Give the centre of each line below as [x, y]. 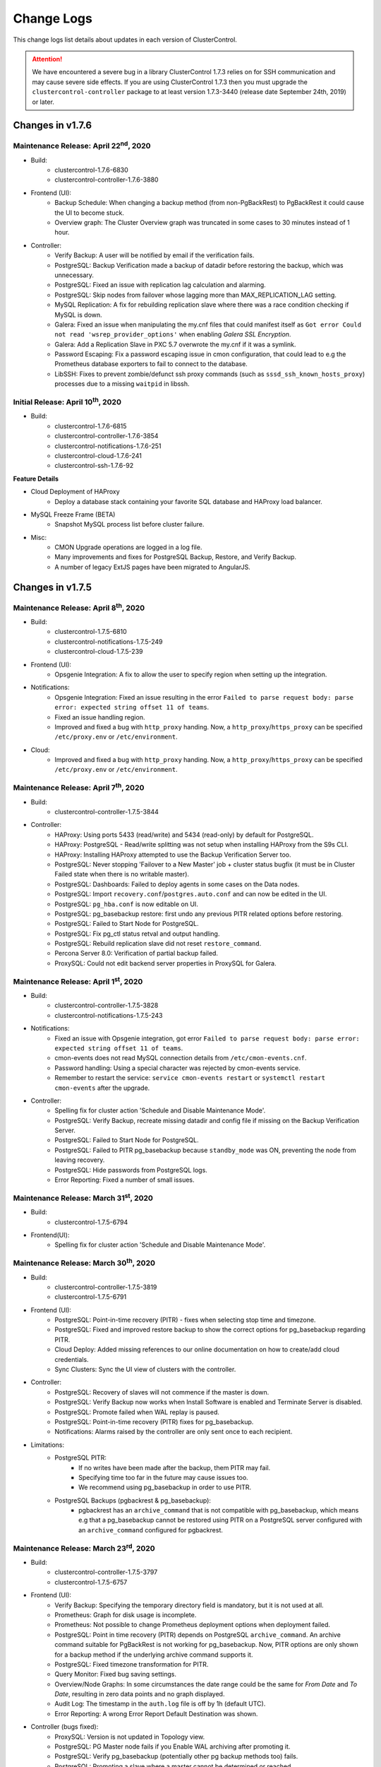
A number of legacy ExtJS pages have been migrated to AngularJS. [152, 567]
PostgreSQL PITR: [81, 1458]
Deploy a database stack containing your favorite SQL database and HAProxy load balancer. [188, 501]
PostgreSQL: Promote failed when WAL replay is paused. [137, 1412]
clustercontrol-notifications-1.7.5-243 [109, 1015]
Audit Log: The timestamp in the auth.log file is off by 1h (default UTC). [160, 1704]
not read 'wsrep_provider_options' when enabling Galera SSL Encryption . [173, 334]
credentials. [72, 1359]
